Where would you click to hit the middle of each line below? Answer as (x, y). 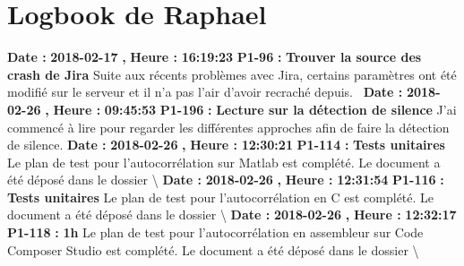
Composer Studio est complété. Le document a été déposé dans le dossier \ (213, 249)
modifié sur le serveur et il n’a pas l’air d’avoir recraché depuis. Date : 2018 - (224, 92)
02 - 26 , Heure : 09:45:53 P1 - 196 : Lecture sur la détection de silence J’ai (232, 109)
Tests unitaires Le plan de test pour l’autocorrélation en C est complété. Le (221, 197)
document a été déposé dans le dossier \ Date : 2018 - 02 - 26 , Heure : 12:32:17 (232, 215)
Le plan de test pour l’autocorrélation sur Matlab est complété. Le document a (224, 162)
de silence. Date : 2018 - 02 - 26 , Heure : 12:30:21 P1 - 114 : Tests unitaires (226, 145)
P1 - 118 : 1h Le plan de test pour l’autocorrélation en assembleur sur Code (215, 232)
